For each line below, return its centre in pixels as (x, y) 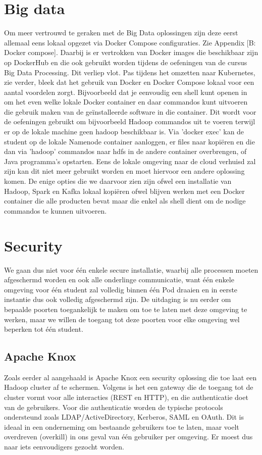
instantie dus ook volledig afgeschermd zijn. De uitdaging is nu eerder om (118, 299)
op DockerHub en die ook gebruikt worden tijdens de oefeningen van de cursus (126, 62)
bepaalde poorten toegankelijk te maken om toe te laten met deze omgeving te (126, 309)
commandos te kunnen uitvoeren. (56, 210)
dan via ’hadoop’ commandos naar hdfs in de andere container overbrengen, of (125, 151)
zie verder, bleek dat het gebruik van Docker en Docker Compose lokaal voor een (129, 82)
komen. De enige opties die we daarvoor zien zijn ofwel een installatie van (118, 181)
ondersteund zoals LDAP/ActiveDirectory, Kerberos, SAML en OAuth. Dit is (124, 417)
